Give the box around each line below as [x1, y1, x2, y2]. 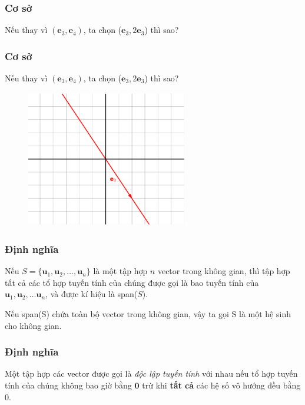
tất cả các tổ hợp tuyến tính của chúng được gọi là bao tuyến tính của [5, 276, 259, 288]
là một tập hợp [93, 265, 148, 277]
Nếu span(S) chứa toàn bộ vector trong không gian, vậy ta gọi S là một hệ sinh [5, 307, 291, 320]
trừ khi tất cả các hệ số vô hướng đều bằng [142, 378, 301, 391]
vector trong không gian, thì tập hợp [157, 265, 290, 277]
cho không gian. [5, 319, 62, 331]
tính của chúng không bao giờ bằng [5, 378, 132, 391]
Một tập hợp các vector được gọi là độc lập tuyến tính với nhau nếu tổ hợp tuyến [5, 367, 298, 380]
